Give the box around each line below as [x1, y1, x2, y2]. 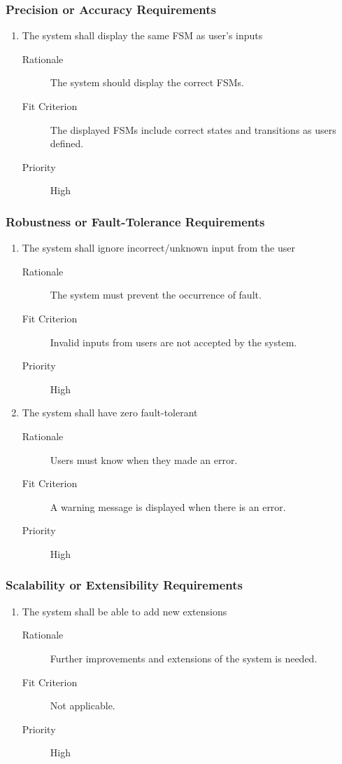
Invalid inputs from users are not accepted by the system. [50, 334, 297, 349]
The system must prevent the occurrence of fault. [50, 287, 262, 302]
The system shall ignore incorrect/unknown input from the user [22, 240, 295, 255]
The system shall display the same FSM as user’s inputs [22, 28, 263, 43]
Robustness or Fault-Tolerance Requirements [6, 212, 265, 230]
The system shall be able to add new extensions [22, 603, 227, 618]
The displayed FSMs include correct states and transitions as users [50, 122, 336, 137]
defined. [50, 136, 84, 151]
